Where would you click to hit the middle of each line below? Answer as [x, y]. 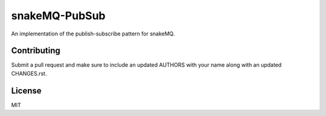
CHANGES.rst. [29, 73]
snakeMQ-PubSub [58, 16]
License [26, 90]
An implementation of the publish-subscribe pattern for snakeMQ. [93, 34]
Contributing [36, 51]
